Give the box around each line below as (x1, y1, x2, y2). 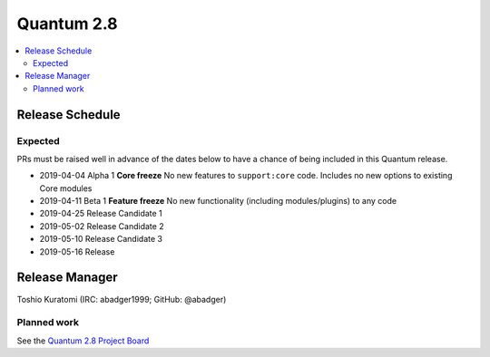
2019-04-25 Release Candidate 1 (39, 208, 162, 219)
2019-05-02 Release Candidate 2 (39, 220, 164, 231)
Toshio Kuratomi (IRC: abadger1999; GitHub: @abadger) (16, 294, 227, 304)
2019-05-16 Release (39, 246, 115, 257)
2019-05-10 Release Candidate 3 (39, 234, 163, 245)
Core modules (39, 182, 93, 194)
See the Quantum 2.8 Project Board (16, 335, 150, 346)
